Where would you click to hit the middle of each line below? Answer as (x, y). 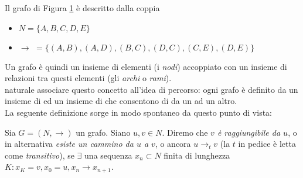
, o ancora (173, 144)
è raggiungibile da (249, 132)
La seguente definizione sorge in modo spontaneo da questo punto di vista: (139, 112)
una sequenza (108, 155)
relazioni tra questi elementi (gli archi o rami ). (88, 78)
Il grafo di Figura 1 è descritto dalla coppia (82, 8)
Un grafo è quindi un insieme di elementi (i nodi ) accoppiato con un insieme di (146, 66)
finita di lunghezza (197, 155)
